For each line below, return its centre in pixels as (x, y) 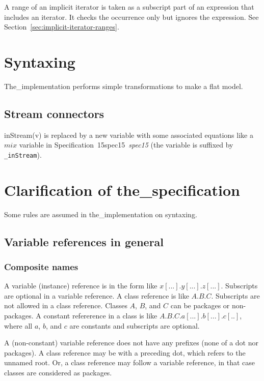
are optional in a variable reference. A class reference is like (97, 295)
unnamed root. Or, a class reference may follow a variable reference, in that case (130, 362)
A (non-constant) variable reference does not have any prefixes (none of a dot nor (131, 343)
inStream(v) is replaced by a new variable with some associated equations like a (129, 135)
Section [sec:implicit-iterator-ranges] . (62, 27)
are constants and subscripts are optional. (135, 325)
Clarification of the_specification (122, 189)
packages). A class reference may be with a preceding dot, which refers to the (125, 352)
